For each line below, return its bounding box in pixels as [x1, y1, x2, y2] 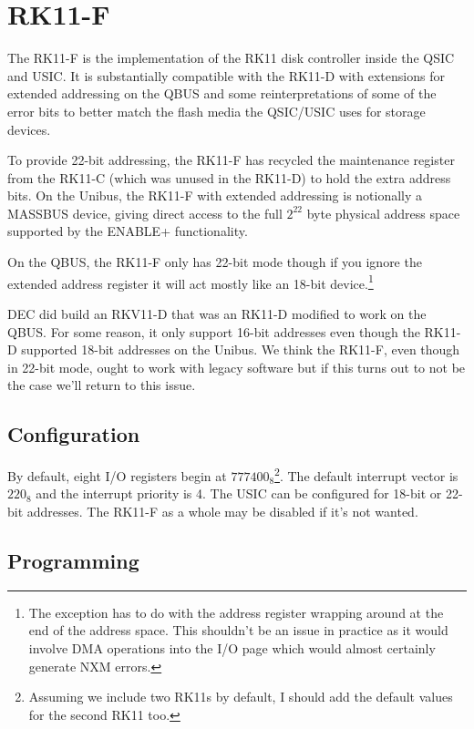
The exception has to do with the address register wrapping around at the [28, 602, 444, 621]
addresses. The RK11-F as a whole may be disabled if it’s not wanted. [26, 501, 418, 520]
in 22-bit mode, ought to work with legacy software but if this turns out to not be [7, 357, 466, 376]
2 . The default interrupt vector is [274, 464, 459, 485]
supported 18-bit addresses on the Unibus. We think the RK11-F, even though [21, 340, 460, 359]
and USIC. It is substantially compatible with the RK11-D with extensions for [7, 66, 445, 85]
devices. [7, 119, 51, 139]
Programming [7, 546, 139, 574]
